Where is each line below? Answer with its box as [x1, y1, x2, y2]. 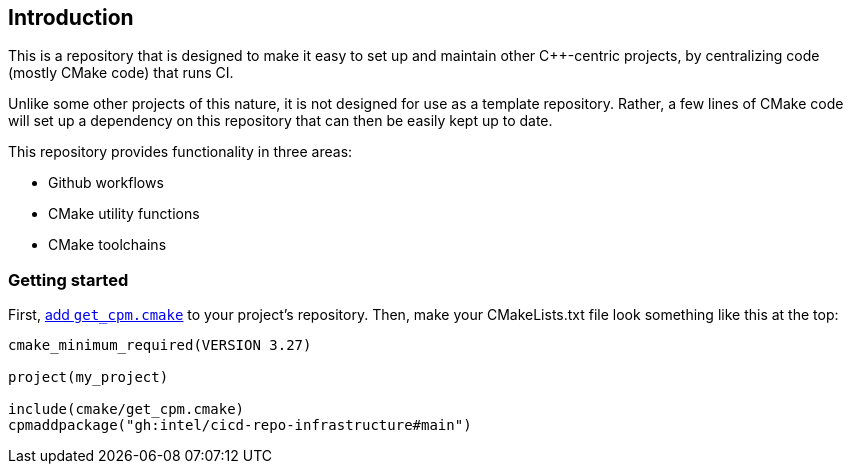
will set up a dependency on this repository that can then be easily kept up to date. [8, 112, 553, 130]
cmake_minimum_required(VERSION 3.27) [8, 337, 312, 354]
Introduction [8, 5, 134, 30]
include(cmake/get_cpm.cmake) [8, 401, 245, 418]
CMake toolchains [48, 236, 167, 254]
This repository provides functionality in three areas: [8, 143, 353, 161]
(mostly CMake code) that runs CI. [8, 64, 234, 82]
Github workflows [48, 174, 164, 192]
